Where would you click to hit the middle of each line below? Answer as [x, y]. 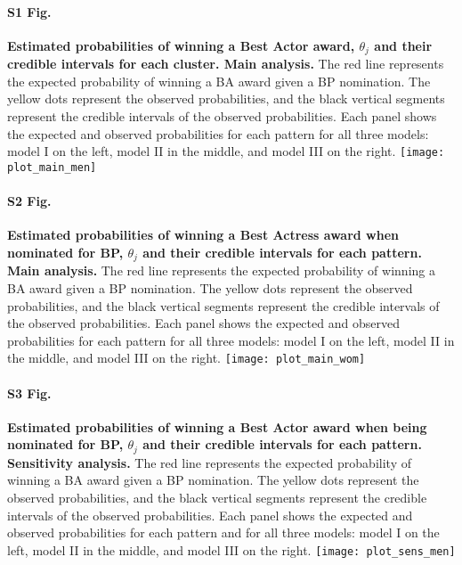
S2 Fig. [29, 201]
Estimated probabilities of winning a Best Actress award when [203, 235]
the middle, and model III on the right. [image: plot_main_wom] [186, 358]
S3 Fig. [29, 393]
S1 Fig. [29, 11]
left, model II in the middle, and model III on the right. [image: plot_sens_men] [231, 549]
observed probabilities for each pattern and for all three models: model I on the [223, 532]
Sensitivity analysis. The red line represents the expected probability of [209, 462]
